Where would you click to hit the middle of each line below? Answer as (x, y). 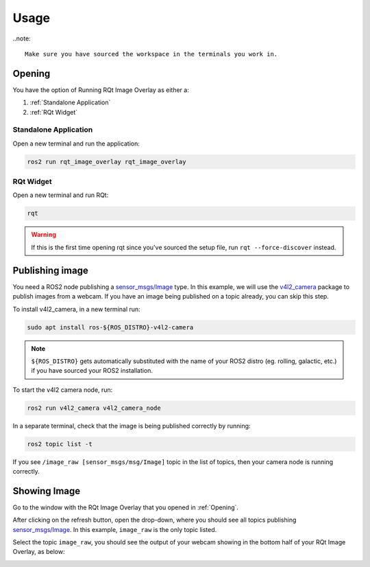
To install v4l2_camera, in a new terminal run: (76, 309)
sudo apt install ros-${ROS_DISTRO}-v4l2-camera (110, 327)
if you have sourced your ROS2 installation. (92, 371)
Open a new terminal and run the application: (76, 143)
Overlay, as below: (39, 552)
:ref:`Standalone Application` (70, 102)
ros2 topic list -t (60, 444)
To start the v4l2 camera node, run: (63, 390)
